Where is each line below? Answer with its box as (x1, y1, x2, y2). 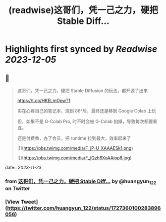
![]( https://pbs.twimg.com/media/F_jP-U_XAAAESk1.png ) (17, 145, 133, 151)
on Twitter (5, 185, 31, 192)
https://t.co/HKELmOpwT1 (17, 98, 71, 104)
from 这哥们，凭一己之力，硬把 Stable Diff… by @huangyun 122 (5, 178, 157, 186)
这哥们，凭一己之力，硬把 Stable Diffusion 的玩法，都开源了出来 (17, 88, 148, 94)
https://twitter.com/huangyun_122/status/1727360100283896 (7, 205, 161, 212)
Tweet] (20, 199, 38, 206)
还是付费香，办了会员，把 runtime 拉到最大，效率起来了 (17, 135, 131, 141)
